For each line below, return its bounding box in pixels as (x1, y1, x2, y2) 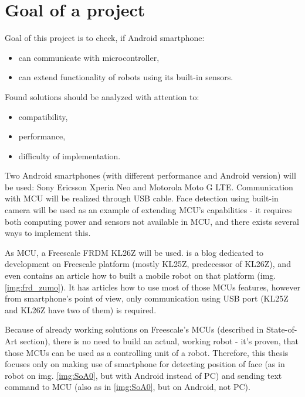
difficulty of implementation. (18, 149, 121, 162)
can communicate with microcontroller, (18, 51, 160, 63)
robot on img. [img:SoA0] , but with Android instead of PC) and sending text (5, 369, 282, 381)
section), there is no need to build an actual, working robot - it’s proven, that (20, 335, 299, 347)
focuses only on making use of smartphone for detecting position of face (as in (5, 358, 285, 370)
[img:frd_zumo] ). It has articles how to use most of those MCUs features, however (5, 280, 300, 293)
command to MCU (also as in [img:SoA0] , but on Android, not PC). (5, 381, 250, 393)
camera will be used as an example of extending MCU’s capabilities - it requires (5, 204, 292, 216)
